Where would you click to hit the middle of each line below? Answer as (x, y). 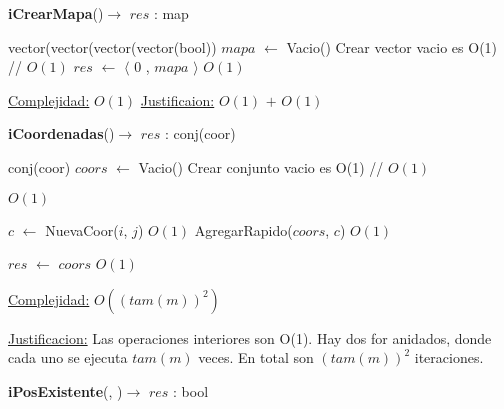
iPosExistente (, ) (65, 390)
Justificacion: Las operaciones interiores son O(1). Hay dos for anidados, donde (250, 337)
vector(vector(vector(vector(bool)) (112, 46)
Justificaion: (177, 99)
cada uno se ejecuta (68, 357)
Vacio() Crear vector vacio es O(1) (392, 46)
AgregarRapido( (243, 229)
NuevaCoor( (82, 229)
